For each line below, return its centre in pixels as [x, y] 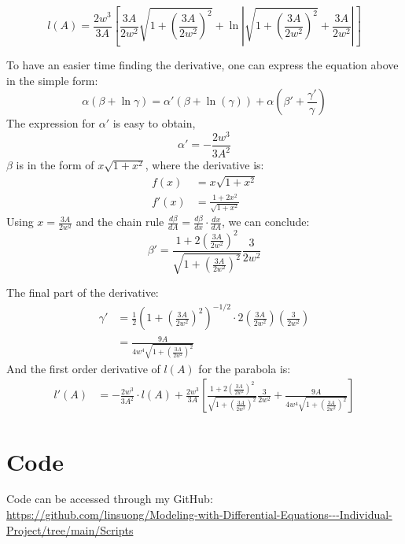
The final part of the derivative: [83, 292]
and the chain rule [120, 222]
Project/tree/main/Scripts [70, 529]
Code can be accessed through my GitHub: [110, 499]
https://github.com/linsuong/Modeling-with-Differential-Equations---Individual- [199, 514]
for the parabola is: [245, 368]
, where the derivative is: [204, 165]
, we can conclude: [265, 222]
